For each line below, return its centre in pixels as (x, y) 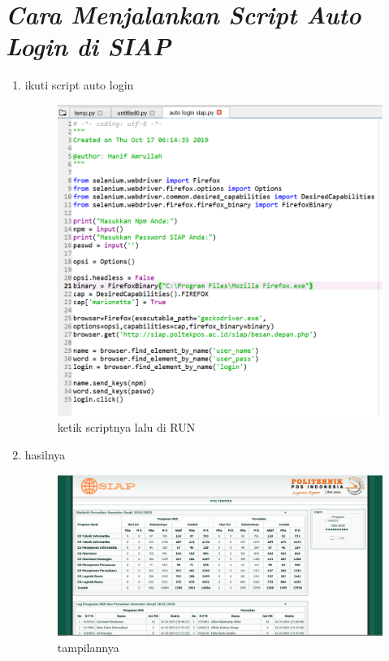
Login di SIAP (89, 46)
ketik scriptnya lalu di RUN (126, 427)
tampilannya (88, 648)
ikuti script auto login (79, 85)
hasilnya (45, 454)
